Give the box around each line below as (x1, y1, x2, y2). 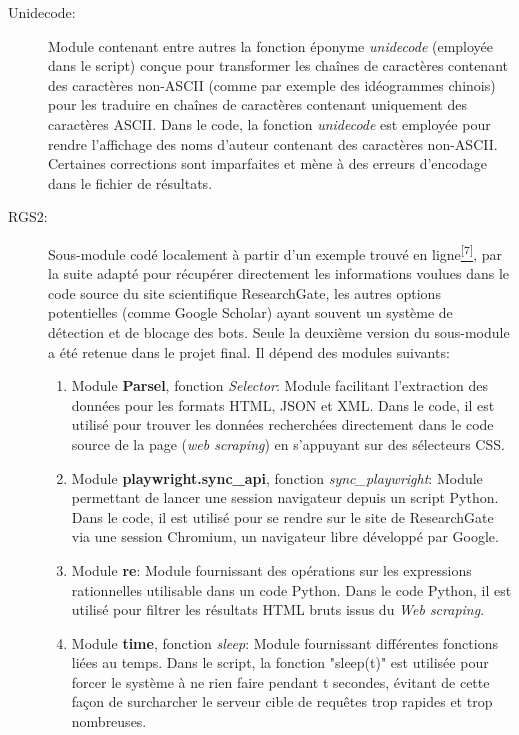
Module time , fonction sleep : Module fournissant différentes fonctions (71, 632, 498, 653)
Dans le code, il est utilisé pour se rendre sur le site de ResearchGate (71, 506, 494, 527)
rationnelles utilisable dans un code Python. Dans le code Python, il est (71, 579, 512, 600)
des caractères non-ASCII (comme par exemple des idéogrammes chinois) (48, 74, 496, 95)
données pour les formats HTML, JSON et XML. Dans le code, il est (71, 394, 495, 415)
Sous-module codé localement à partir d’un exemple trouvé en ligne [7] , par (48, 240, 502, 264)
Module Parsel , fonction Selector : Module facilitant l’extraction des (71, 375, 489, 396)
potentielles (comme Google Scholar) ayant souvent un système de (48, 302, 453, 323)
